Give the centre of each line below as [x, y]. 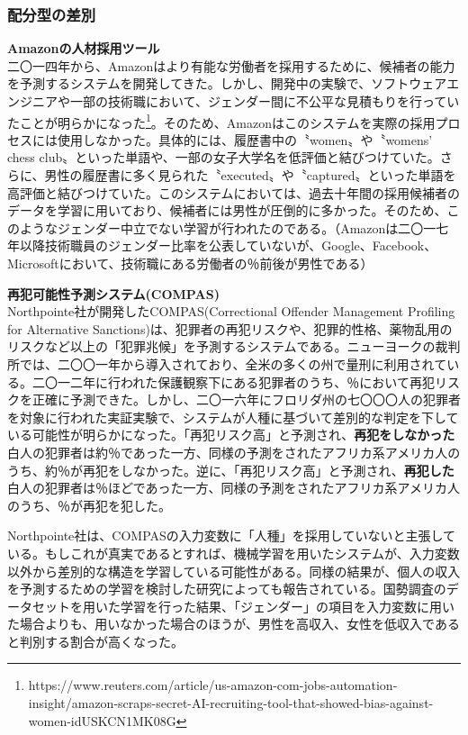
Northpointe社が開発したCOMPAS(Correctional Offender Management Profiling [231, 311]
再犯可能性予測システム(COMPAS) [113, 293]
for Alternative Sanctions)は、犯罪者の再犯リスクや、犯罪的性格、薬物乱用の [230, 328]
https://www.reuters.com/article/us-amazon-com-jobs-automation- [213, 685]
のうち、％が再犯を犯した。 [89, 505]
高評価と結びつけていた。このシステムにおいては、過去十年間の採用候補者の [234, 192]
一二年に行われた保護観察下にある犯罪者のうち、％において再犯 [246, 381]
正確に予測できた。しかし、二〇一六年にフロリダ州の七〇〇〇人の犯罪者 [246, 399]
